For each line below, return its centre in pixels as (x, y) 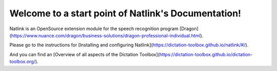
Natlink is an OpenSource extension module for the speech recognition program (94, 29)
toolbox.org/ (23, 62)
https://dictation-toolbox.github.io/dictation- (206, 54)
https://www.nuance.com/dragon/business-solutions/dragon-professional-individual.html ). (107, 35)
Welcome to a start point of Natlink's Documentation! (125, 13)
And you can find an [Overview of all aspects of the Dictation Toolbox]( (85, 54)
